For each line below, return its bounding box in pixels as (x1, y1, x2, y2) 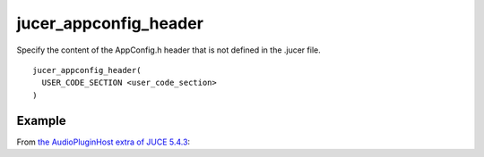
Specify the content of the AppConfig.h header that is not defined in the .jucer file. (16, 45, 322, 55)
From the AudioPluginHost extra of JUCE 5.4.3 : (16, 136, 191, 147)
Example (16, 112, 66, 128)
